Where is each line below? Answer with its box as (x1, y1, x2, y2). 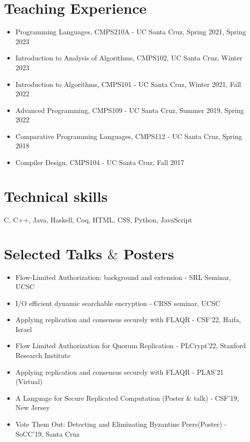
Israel (15, 324, 32, 334)
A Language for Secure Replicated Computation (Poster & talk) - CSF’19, (15, 392, 239, 403)
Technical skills (4, 186, 108, 206)
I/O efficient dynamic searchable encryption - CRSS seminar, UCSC (15, 298, 221, 308)
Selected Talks (4, 243, 102, 263)
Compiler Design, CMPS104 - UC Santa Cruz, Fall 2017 (15, 157, 184, 167)
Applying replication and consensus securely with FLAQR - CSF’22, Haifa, (15, 314, 241, 325)
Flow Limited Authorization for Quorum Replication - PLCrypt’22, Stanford (15, 340, 246, 351)
